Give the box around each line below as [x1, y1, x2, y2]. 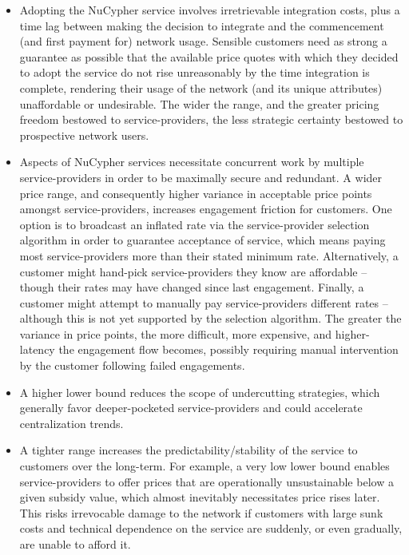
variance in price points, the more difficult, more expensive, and [19, 325, 332, 342]
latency [19, 341, 55, 358]
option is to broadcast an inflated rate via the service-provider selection [19, 216, 370, 232]
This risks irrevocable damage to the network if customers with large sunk [19, 504, 383, 521]
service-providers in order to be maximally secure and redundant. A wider [19, 168, 383, 185]
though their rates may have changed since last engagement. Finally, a [19, 279, 364, 295]
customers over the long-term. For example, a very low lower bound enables [19, 458, 390, 474]
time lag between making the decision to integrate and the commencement [19, 17, 384, 34]
